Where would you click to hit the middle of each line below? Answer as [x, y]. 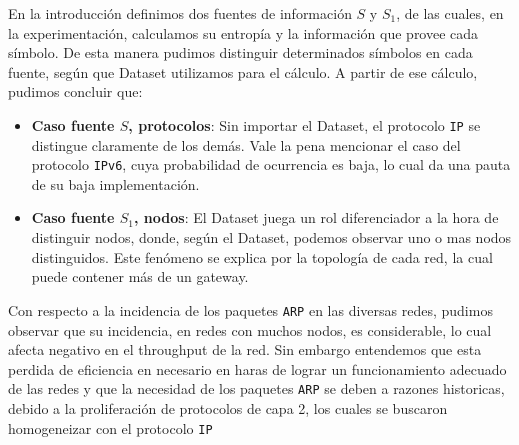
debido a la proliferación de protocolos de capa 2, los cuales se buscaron [228, 407]
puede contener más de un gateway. [140, 276]
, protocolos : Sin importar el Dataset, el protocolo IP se [304, 124]
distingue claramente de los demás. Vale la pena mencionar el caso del [246, 144]
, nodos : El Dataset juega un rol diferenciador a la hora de [316, 217]
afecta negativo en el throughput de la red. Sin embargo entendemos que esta [245, 349]
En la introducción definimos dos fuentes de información [180, 13]
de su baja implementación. [115, 183]
